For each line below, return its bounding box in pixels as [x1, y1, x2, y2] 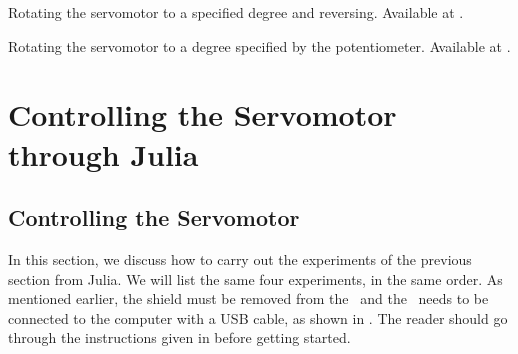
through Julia [8, 133, 199, 174]
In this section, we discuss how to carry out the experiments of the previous [8, 248, 472, 269]
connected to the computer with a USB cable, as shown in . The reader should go [8, 307, 508, 328]
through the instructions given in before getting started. [8, 327, 351, 348]
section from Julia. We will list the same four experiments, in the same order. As [8, 268, 503, 289]
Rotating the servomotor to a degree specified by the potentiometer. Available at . [8, 35, 511, 56]
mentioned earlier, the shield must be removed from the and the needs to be [8, 288, 489, 309]
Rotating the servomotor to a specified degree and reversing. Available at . [8, 2, 464, 22]
